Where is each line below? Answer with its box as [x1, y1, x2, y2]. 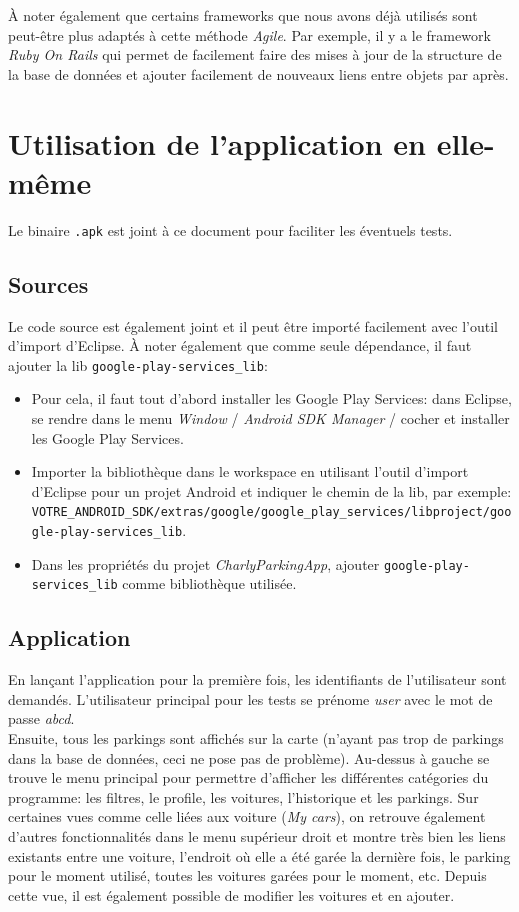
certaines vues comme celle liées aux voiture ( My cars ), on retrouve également [8, 806, 486, 827]
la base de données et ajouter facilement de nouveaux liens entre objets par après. [8, 63, 509, 84]
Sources [8, 268, 89, 299]
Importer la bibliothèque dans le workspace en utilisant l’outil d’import [31, 461, 469, 482]
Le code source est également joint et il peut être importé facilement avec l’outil [8, 315, 498, 336]
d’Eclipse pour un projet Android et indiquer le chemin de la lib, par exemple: [31, 480, 512, 501]
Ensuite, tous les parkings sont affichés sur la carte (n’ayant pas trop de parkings [8, 727, 504, 748]
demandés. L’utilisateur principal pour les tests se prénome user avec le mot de [8, 688, 493, 709]
